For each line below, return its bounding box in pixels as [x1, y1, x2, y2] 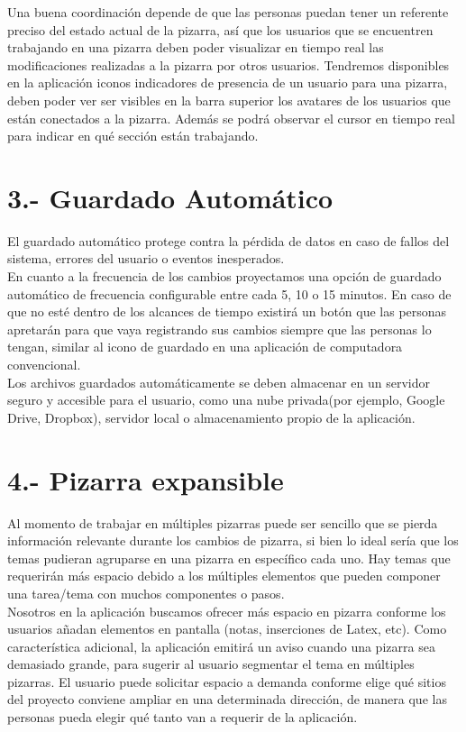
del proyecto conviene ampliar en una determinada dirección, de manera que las [7, 690, 447, 709]
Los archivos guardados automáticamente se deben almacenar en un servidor [7, 372, 430, 391]
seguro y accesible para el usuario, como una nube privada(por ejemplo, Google [7, 390, 445, 409]
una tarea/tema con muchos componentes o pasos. [7, 583, 285, 602]
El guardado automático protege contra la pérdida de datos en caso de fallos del [7, 231, 450, 250]
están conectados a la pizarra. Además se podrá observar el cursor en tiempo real [7, 108, 455, 127]
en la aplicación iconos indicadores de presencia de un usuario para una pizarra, [7, 73, 448, 92]
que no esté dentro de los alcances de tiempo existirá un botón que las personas [7, 302, 447, 321]
